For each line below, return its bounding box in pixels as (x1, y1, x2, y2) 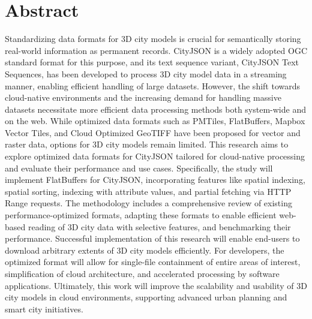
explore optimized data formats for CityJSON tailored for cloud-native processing (5, 150, 305, 162)
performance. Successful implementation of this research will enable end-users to (5, 232, 300, 245)
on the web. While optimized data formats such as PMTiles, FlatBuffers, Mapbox (5, 115, 305, 127)
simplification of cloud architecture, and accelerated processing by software (5, 267, 280, 279)
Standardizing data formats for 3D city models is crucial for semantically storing (5, 32, 301, 45)
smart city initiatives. (5, 302, 83, 315)
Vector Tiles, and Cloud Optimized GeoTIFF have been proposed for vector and (5, 126, 301, 139)
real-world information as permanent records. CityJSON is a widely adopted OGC (5, 44, 307, 56)
